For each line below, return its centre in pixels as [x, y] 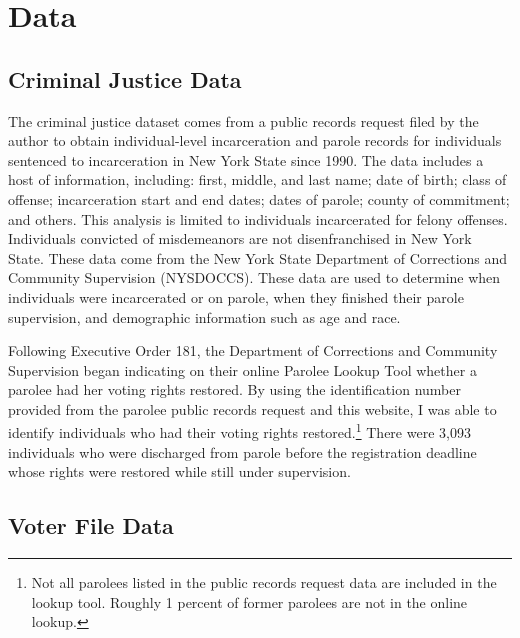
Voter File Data [91, 525]
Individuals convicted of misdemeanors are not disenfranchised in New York [240, 238]
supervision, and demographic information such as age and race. [204, 316]
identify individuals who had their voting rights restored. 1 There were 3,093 [239, 431]
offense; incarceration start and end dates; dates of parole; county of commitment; [259, 198]
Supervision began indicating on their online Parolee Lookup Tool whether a [242, 369]
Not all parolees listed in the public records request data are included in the [264, 582]
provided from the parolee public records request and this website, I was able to [252, 408]
